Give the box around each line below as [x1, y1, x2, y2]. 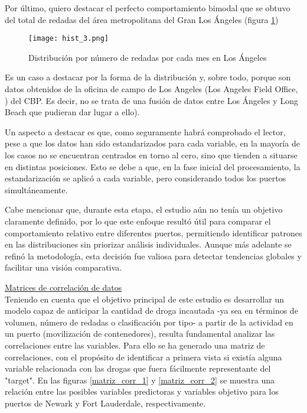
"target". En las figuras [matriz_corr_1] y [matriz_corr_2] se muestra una [5, 373, 275, 386]
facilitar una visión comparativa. [5, 261, 122, 274]
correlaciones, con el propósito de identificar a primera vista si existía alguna [5, 350, 282, 363]
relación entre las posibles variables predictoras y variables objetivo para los [5, 385, 279, 398]
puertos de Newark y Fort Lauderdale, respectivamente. [5, 396, 206, 409]
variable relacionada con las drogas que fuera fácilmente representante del [5, 362, 271, 375]
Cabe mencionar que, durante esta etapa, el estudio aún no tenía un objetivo [5, 203, 283, 216]
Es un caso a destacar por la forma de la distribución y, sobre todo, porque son [5, 71, 291, 83]
